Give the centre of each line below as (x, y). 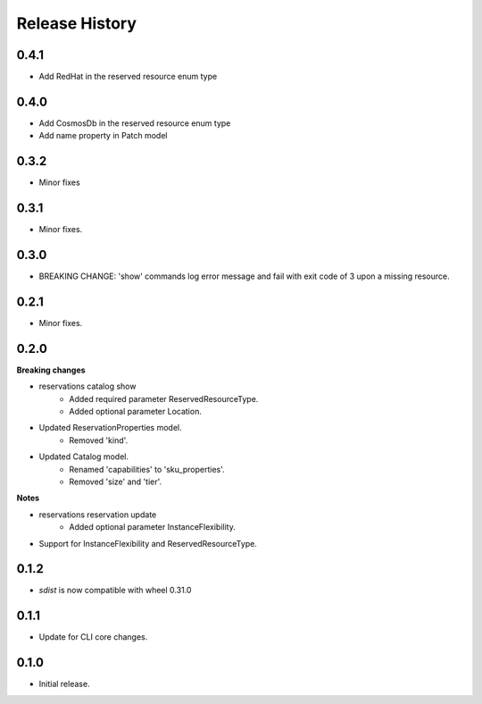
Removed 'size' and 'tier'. (116, 482)
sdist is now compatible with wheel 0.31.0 (115, 591)
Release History (77, 23)
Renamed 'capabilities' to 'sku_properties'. (147, 469)
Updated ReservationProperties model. (110, 428)
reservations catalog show (87, 386)
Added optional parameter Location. (136, 412)
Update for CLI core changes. (93, 637)
